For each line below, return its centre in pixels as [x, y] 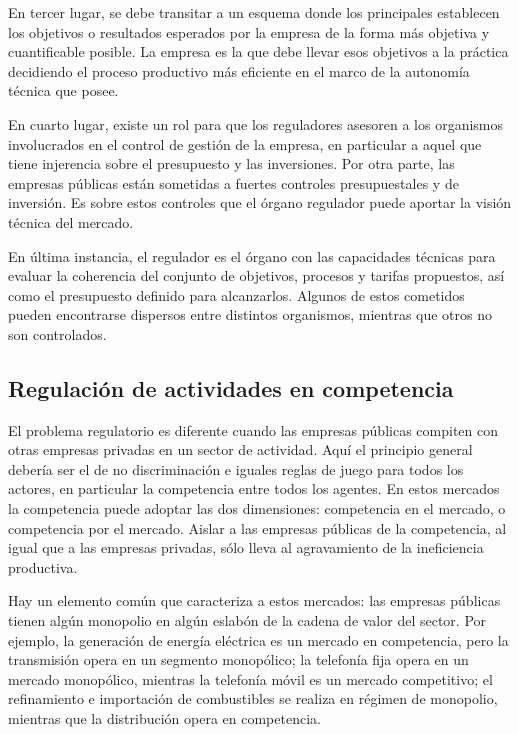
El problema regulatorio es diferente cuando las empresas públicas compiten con [253, 429]
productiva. [43, 566]
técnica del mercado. [71, 221]
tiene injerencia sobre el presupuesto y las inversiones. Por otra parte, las [231, 163]
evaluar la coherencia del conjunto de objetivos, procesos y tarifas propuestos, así [256, 275]
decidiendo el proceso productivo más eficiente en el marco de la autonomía [239, 70]
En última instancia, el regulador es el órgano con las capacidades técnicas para [252, 255]
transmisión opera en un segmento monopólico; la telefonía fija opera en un [238, 659]
